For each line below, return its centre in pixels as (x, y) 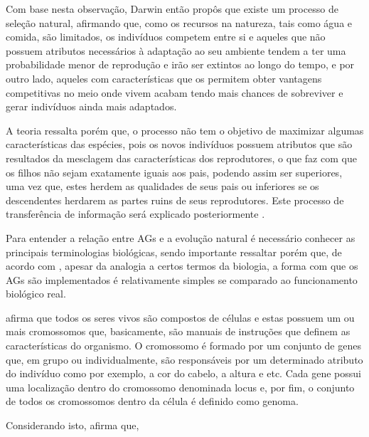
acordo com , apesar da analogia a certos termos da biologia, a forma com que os (182, 266)
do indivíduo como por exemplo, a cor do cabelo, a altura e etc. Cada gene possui (183, 373)
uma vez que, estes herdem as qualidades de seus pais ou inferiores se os (162, 186)
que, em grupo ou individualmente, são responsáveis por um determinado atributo (184, 359)
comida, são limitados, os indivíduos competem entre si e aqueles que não (166, 37)
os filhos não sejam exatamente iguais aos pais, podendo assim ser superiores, (174, 172)
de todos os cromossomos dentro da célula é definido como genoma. (152, 401)
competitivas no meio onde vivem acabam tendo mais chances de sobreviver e (175, 92)
